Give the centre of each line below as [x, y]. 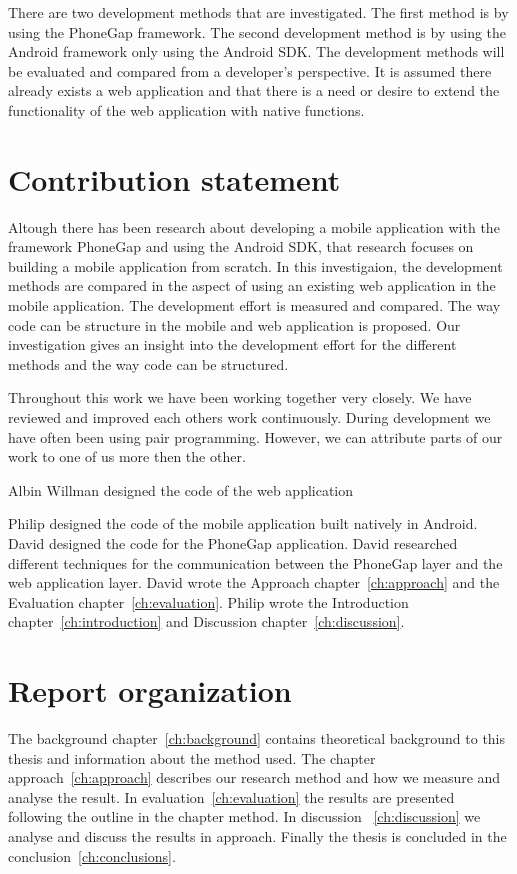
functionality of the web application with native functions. [186, 109]
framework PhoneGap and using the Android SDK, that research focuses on [241, 246]
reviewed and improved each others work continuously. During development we [249, 417]
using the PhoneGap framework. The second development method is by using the [257, 31]
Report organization [150, 690]
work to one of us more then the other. [127, 456]
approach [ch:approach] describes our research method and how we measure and [254, 777]
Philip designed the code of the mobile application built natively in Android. [243, 523]
